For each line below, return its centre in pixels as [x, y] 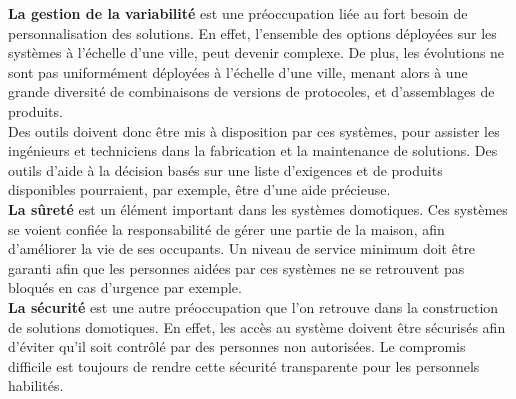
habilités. [36, 385]
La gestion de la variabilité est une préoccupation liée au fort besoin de [238, 13]
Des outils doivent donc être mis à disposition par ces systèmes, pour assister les [254, 130]
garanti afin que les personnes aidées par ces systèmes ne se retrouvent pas [236, 267]
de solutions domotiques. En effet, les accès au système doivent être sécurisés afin [257, 326]
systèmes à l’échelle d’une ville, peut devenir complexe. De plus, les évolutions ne [256, 52]
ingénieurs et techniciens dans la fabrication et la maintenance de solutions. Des [253, 150]
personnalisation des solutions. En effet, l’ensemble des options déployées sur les [252, 32]
